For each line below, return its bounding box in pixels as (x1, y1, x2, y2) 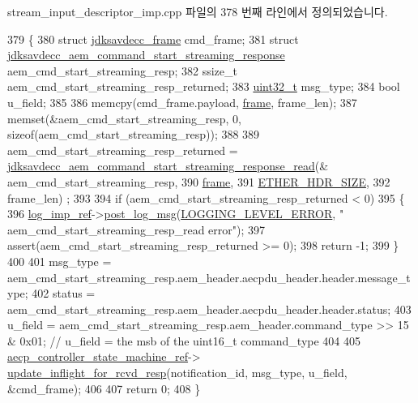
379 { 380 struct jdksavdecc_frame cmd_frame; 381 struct (7, 30, 299, 47)
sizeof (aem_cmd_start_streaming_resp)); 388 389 (7, 126, 260, 143)
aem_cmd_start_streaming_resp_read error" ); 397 (7, 221, 266, 238)
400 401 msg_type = (7, 252, 112, 269)
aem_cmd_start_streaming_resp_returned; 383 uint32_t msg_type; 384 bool (7, 78, 400, 95)
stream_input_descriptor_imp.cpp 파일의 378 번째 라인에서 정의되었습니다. (7, 3, 388, 19)
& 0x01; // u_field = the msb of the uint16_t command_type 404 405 (7, 332, 361, 349)
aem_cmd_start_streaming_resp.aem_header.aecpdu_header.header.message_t (7, 268, 411, 285)
